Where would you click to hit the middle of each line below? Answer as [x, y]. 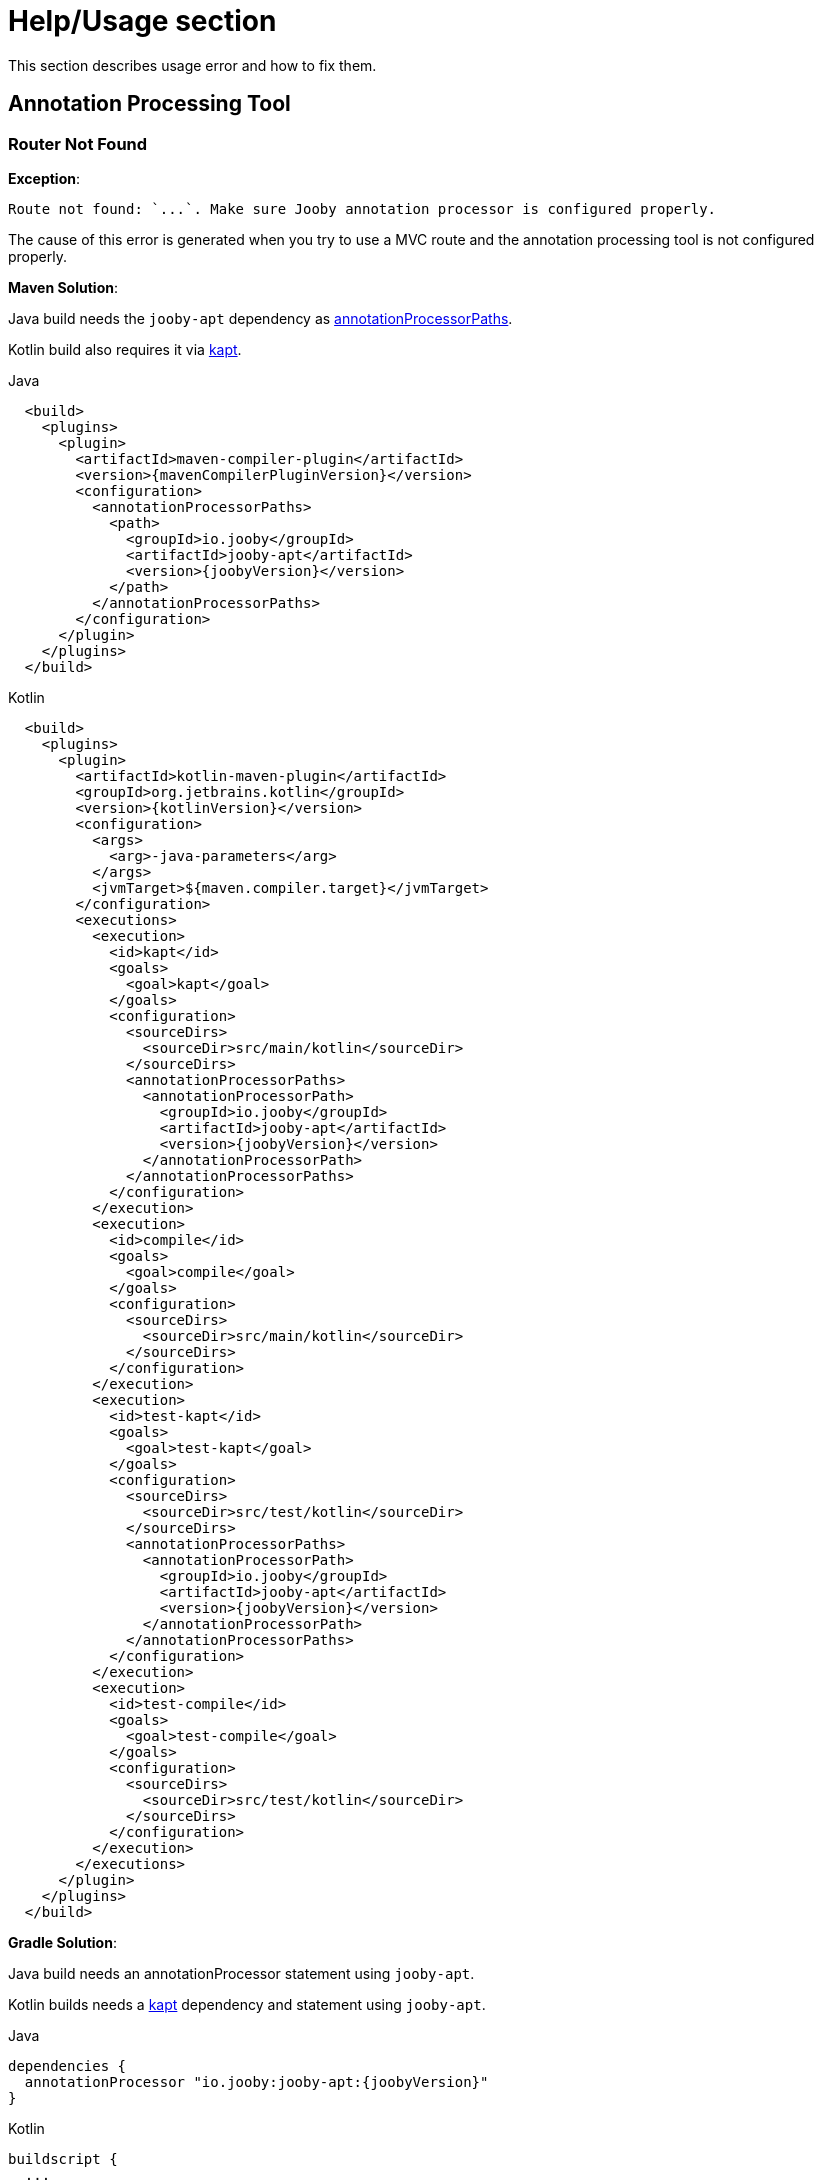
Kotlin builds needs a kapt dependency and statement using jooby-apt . [247, 2004]
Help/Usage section [142, 21]
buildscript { [63, 2158]
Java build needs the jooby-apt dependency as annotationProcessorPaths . [260, 318]
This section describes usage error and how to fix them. [192, 65]
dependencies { [67, 2065]
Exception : [44, 178]
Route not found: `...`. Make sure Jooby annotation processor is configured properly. [362, 208]
